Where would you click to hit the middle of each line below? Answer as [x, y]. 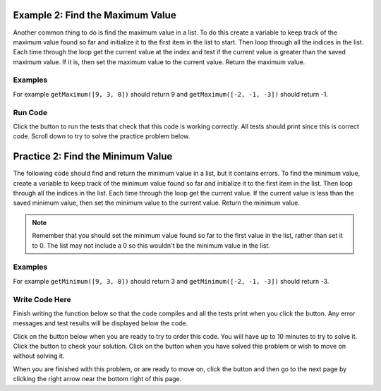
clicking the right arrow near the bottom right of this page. [97, 379]
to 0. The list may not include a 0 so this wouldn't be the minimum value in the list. [151, 245]
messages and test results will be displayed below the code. [101, 323]
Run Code [30, 112]
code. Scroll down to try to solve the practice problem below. [102, 136]
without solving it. [39, 356]
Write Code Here [42, 299]
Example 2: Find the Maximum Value [95, 15]
